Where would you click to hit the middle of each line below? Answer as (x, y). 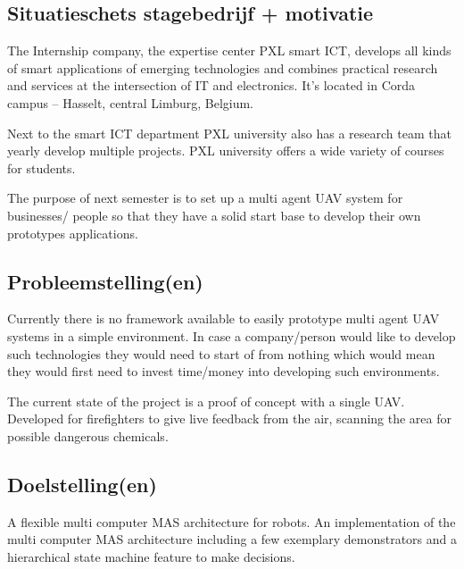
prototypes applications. (73, 233)
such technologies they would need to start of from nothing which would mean (221, 353)
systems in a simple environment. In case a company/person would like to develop (232, 335)
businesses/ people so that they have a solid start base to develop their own (214, 215)
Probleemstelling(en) (105, 281)
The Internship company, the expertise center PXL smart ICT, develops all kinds (229, 50)
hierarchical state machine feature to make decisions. (151, 556)
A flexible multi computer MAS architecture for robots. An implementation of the (232, 521)
